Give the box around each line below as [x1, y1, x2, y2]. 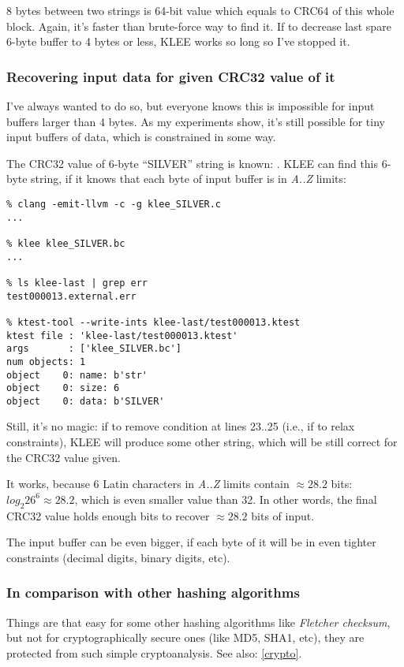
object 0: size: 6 [6, 382, 120, 394]
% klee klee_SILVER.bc [6, 237, 125, 249]
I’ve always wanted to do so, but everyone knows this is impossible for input [6, 98, 375, 114]
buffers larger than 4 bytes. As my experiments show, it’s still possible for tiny [6, 113, 385, 129]
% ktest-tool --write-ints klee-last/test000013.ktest [6, 316, 301, 328]
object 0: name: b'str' [6, 369, 148, 381]
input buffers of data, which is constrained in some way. [6, 129, 276, 145]
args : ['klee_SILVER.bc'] [6, 343, 181, 355]
